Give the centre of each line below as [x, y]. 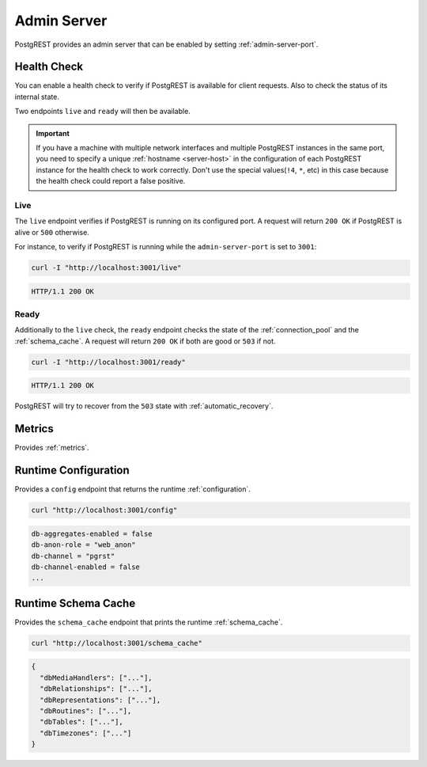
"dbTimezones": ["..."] [86, 733]
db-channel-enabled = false [85, 567]
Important [53, 133]
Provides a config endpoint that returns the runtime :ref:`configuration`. [132, 489]
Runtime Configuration [72, 471]
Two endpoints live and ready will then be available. [103, 112]
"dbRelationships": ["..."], [96, 689]
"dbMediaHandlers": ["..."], [96, 678]
